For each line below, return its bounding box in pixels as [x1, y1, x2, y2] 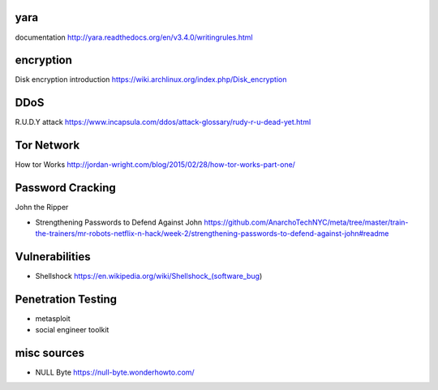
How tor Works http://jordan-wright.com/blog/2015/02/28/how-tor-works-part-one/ [15, 160, 296, 169]
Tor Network [15, 139, 80, 152]
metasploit [35, 313, 71, 324]
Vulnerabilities [15, 250, 91, 264]
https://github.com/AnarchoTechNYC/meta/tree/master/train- [204, 217, 409, 227]
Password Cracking [15, 181, 117, 195]
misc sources [15, 345, 85, 360]
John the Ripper [15, 203, 69, 212]
